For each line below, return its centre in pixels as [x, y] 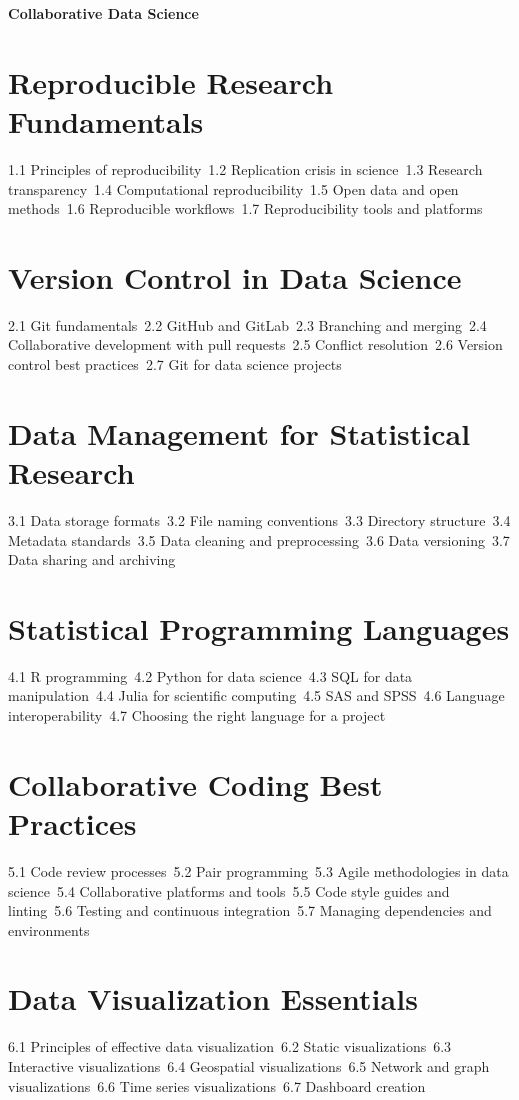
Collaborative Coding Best [195, 783]
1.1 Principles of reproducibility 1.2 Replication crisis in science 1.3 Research [245, 168]
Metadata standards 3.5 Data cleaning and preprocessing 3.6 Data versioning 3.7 [259, 539]
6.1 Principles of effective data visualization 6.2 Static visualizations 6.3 [230, 1046]
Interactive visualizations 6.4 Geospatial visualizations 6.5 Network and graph [249, 1066]
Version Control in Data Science [235, 276]
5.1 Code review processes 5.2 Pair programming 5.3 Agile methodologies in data [258, 870]
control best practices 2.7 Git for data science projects [175, 364]
